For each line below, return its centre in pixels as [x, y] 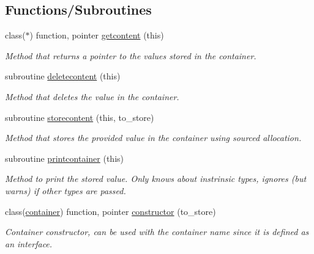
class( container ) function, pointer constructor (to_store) [110, 211]
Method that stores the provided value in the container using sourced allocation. [153, 138]
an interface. [29, 243]
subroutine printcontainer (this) [64, 158]
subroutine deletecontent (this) [63, 76]
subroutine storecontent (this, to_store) [80, 117]
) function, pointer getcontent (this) [97, 35]
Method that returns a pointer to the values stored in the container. [131, 55]
